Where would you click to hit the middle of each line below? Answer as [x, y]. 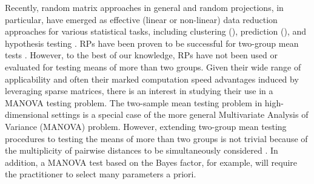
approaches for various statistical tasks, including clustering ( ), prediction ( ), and [156, 31]
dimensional [27, 114]
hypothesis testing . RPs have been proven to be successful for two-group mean [152, 43]
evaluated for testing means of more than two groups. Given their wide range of [153, 66]
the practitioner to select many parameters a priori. [101, 174]
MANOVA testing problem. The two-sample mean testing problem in [134, 102]
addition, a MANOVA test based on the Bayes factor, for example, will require [151, 162]
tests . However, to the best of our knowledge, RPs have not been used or [142, 55]
